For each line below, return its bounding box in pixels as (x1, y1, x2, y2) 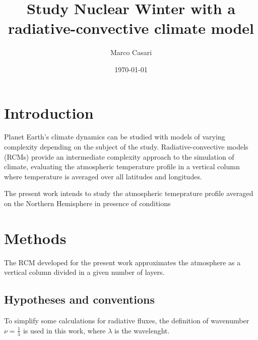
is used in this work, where (23, 325, 106, 335)
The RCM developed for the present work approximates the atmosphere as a (4, 257, 241, 267)
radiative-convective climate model (8, 18, 254, 38)
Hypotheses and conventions (4, 292, 155, 307)
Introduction (4, 102, 94, 123)
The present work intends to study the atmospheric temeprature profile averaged (4, 188, 253, 199)
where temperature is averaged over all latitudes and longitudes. (4, 171, 202, 181)
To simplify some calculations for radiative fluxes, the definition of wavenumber (4, 315, 249, 326)
